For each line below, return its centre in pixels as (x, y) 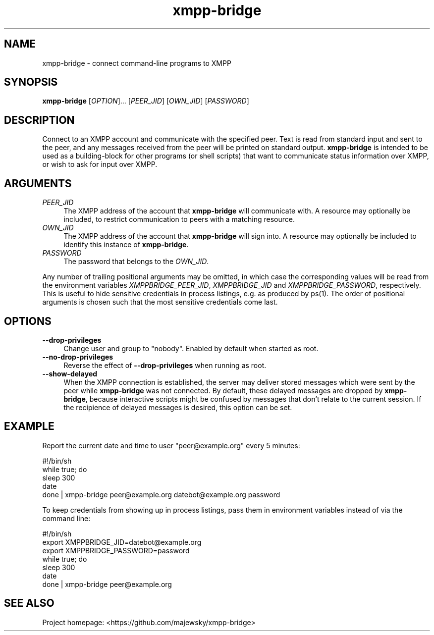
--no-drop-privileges (78, 357)
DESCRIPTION (39, 120)
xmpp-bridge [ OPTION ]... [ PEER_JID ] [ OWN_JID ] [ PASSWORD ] (146, 101)
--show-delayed (70, 373)
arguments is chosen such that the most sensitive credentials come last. (160, 302)
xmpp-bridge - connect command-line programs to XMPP (137, 63)
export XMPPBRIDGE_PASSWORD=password (116, 550)
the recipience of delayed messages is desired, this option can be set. (178, 407)
